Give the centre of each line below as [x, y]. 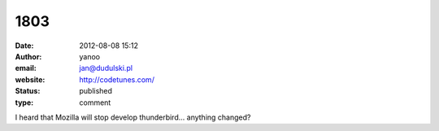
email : [26, 68]
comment [95, 103]
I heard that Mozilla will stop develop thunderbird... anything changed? [133, 117]
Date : [24, 46]
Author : [28, 56]
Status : [28, 91]
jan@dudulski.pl [106, 68]
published [96, 91]
